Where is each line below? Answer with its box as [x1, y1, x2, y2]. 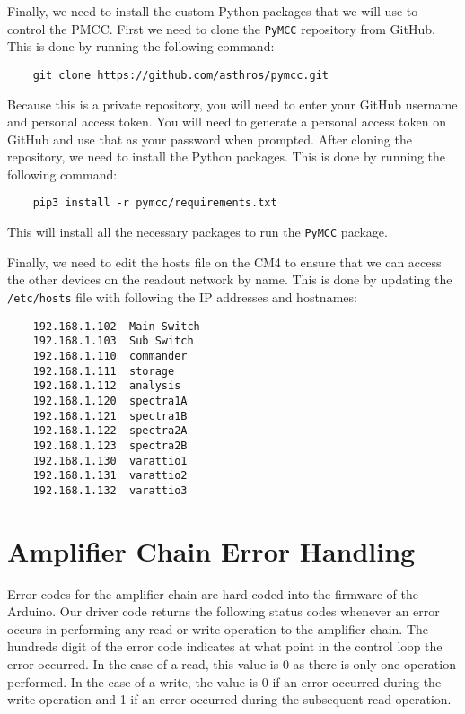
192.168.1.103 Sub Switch [32, 335, 194, 348]
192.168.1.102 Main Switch [32, 319, 200, 333]
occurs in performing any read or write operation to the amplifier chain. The [7, 619, 429, 638]
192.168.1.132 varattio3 [32, 483, 188, 497]
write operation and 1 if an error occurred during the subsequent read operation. [7, 690, 452, 709]
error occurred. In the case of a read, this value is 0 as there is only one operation [7, 655, 456, 673]
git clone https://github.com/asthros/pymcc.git [32, 68, 329, 82]
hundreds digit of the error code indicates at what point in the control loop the [7, 637, 443, 656]
